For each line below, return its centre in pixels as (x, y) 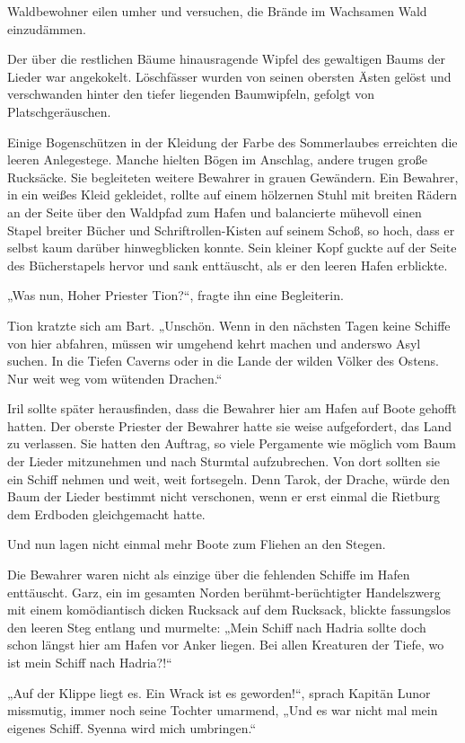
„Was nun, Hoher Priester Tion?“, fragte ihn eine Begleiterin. (175, 295)
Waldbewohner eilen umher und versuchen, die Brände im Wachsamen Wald (217, 11)
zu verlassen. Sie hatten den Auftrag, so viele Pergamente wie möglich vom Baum (232, 443)
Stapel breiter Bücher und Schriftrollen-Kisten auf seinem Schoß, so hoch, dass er (231, 230)
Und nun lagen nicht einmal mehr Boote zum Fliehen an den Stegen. (197, 544)
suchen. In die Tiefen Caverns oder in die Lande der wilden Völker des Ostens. (223, 361)
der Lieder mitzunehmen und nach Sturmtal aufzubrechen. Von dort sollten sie (224, 461)
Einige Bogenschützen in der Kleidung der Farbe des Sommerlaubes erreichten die (232, 142)
